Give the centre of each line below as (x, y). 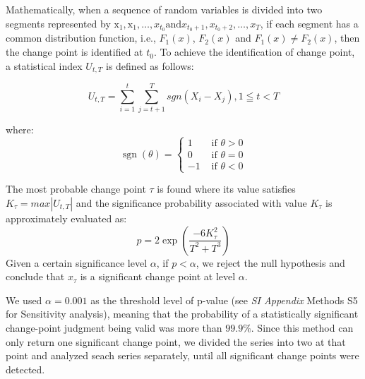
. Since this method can (302, 327)
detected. (25, 369)
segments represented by (58, 23)
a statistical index (44, 65)
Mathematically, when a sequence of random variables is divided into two (164, 9)
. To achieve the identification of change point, (254, 52)
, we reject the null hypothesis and (270, 262)
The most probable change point (76, 189)
